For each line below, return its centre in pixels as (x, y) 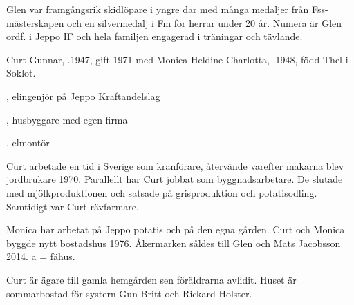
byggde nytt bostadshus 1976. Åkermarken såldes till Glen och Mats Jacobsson (174, 243)
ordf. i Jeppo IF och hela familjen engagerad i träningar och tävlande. (155, 36)
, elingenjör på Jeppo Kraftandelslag (83, 96)
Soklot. (21, 73)
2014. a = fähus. (41, 256)
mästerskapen (35, 22)
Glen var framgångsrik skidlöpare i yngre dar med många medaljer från (158, 9)
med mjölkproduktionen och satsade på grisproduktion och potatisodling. (162, 192)
